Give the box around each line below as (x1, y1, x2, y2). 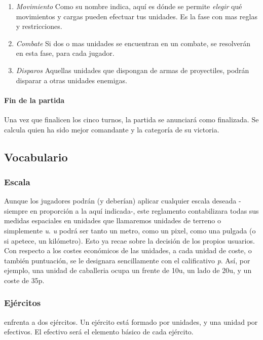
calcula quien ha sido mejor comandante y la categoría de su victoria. (4, 124, 219, 134)
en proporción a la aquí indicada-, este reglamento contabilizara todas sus (30, 205, 259, 216)
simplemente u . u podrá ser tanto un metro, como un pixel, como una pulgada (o (4, 225, 256, 235)
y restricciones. (16, 21, 62, 31)
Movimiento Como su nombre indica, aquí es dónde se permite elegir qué (16, 1, 242, 11)
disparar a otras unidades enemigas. (16, 75, 127, 85)
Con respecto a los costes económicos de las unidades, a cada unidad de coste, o (4, 245, 252, 256)
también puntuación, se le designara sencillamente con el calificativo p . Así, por (4, 255, 250, 265)
